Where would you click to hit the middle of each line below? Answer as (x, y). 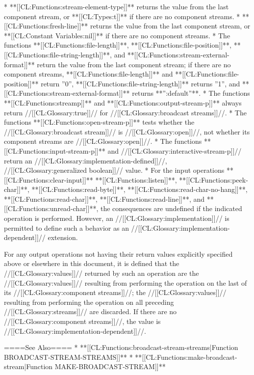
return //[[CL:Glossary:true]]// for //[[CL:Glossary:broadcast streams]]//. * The (125, 112)
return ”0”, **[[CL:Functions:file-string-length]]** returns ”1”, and (140, 83)
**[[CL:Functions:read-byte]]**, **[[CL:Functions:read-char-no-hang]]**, (140, 189)
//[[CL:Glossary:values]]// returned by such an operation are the (102, 273)
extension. (63, 237)
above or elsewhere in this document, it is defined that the (92, 263)
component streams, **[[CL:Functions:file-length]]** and (89, 74)
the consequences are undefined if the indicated (171, 208)
